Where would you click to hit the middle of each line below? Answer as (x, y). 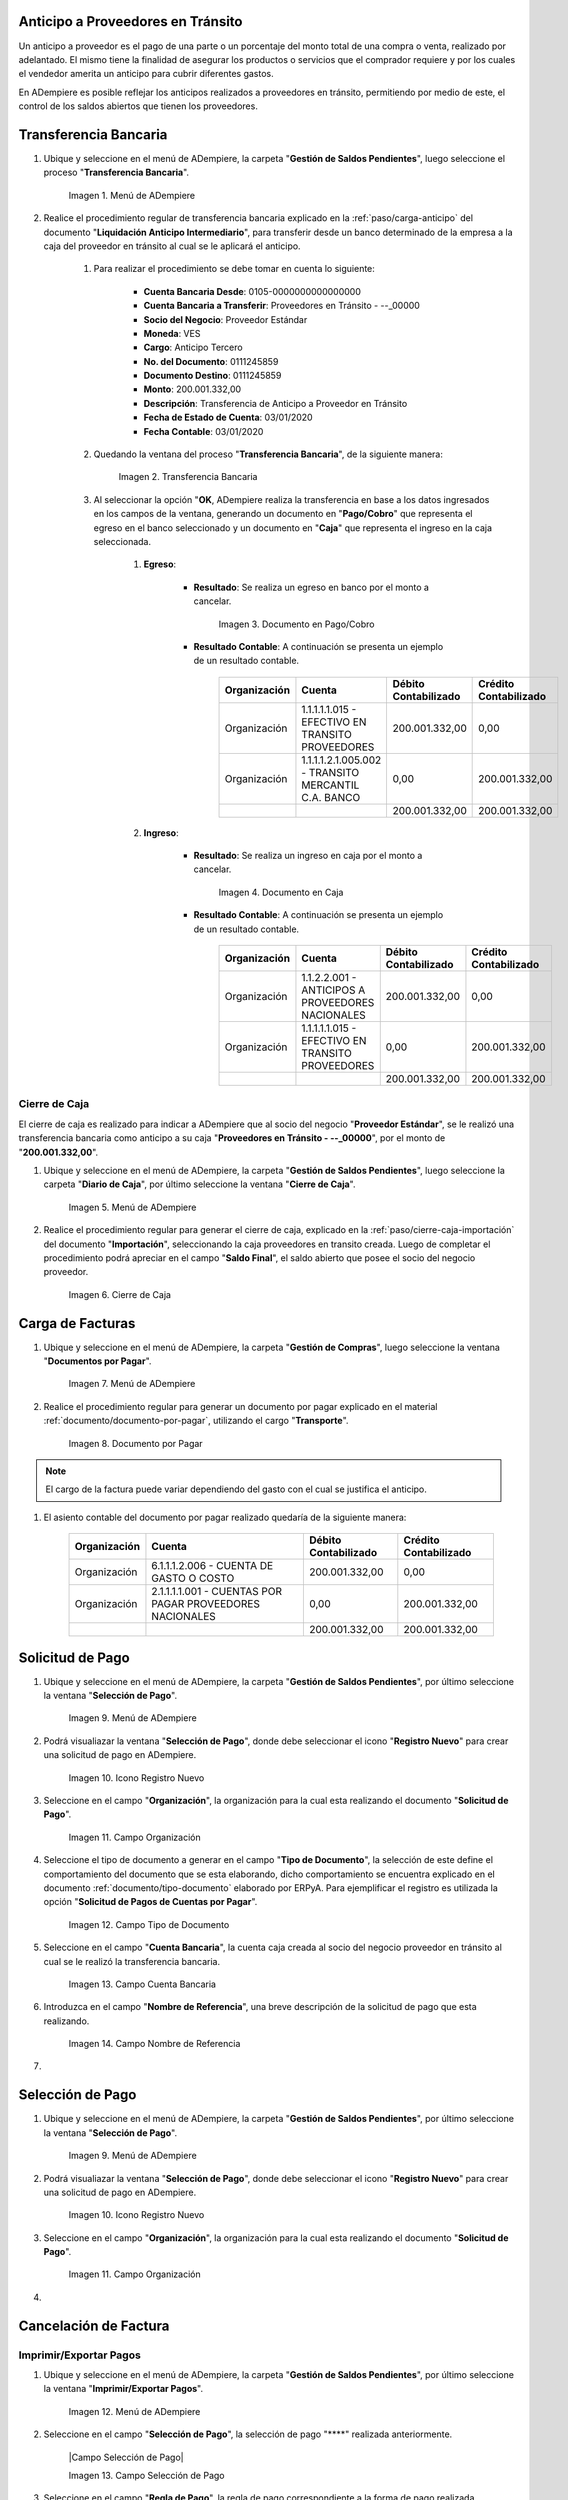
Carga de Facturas (77, 1323)
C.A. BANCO (331, 797)
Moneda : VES (172, 333)
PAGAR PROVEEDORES (205, 1604)
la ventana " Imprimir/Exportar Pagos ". (123, 2389)
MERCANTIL (330, 785)
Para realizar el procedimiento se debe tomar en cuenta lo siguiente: (234, 269)
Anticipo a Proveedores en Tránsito (130, 21)
